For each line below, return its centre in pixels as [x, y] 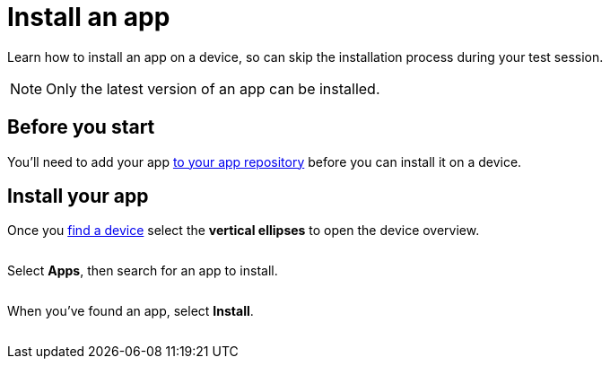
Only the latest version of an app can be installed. [213, 88]
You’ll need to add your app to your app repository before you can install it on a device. [265, 161]
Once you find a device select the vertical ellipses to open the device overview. [244, 231]
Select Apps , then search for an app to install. [143, 271]
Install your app [78, 196]
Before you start [81, 127]
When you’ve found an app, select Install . [131, 311]
